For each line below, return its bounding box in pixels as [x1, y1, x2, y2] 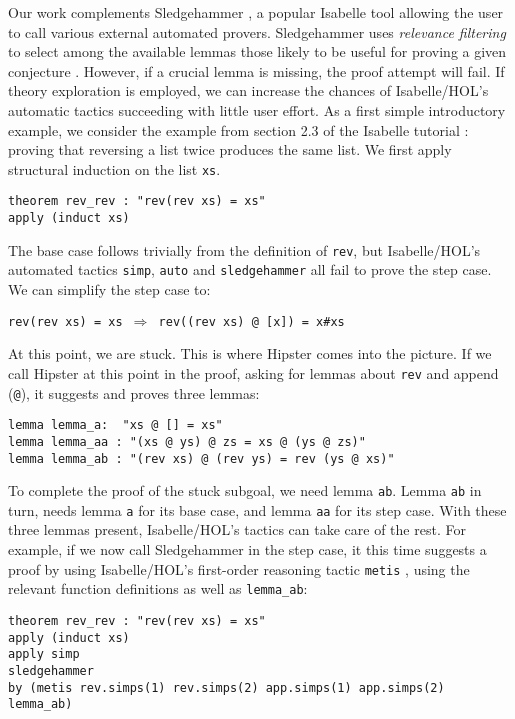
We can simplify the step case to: [8, 279, 211, 300]
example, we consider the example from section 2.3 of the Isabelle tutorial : [8, 119, 469, 140]
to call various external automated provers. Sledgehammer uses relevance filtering [8, 21, 506, 42]
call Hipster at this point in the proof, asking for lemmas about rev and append [8, 362, 499, 383]
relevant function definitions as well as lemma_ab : [8, 578, 308, 599]
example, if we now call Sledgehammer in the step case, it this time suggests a [8, 539, 487, 560]
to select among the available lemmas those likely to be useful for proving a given [8, 41, 507, 62]
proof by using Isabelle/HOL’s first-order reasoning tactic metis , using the [8, 558, 470, 579]
